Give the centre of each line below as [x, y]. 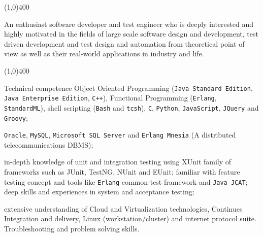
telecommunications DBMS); [49, 144]
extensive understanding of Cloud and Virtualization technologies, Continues [123, 208]
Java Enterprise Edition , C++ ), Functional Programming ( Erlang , [110, 98]
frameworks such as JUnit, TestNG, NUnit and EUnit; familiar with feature [122, 172]
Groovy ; [16, 117]
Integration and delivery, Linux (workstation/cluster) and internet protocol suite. [130, 218]
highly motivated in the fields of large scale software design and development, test [131, 34]
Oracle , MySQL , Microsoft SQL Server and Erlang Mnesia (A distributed [120, 135]
